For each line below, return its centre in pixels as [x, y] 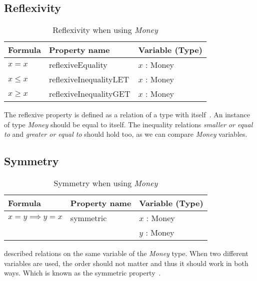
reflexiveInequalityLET [89, 79]
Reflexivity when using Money [105, 30]
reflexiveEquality [78, 65]
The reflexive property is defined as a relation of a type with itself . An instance [127, 115]
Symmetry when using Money [106, 183]
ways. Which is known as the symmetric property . [82, 273]
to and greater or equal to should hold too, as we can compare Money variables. [126, 134]
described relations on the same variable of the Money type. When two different [126, 253]
